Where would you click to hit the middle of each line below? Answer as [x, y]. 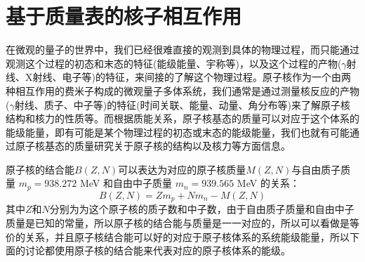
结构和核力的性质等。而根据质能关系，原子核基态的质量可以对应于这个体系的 [182, 118]
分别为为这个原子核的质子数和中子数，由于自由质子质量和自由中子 [202, 209]
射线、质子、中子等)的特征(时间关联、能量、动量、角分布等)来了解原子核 [182, 104]
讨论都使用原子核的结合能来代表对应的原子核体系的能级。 [158, 250]
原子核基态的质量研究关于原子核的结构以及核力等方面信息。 [153, 146]
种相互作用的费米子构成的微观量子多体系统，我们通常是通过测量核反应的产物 [182, 90]
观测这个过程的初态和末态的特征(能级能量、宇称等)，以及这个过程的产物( [174, 63]
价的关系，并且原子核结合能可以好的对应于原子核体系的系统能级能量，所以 [178, 236]
